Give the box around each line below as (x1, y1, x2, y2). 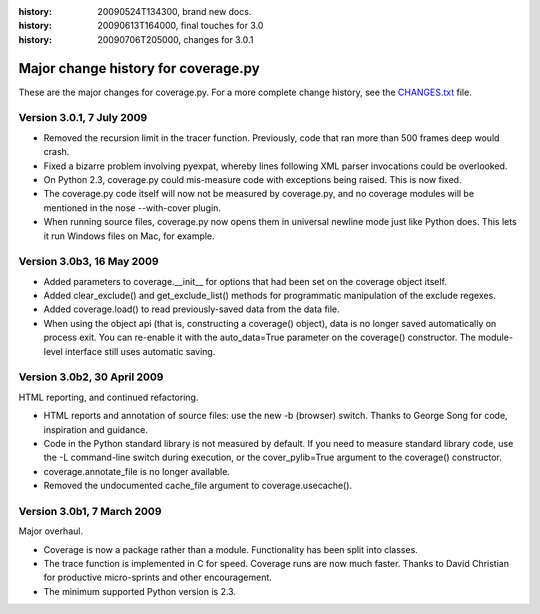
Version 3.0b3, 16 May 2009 (18, 255, 159, 269)
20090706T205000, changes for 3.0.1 (97, 33, 254, 45)
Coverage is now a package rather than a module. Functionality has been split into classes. (43, 543, 419, 555)
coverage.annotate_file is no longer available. (43, 465, 230, 477)
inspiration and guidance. (43, 423, 149, 435)
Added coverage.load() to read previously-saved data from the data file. (43, 303, 340, 315)
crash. (43, 146, 70, 158)
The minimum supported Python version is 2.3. (43, 585, 237, 597)
